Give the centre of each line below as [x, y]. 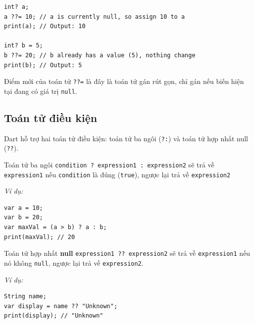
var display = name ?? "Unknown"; [61, 306]
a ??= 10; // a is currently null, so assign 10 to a [95, 17]
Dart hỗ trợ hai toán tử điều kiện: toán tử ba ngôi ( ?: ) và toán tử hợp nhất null [126, 138]
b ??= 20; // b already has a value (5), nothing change [100, 55]
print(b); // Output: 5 [43, 65]
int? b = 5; [24, 46]
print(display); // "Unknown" [54, 316]
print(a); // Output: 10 [45, 26]
